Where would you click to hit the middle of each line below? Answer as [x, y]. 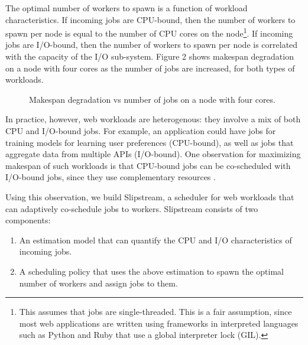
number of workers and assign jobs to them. [98, 283]
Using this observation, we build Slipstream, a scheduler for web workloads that [150, 196]
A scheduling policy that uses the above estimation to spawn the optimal [151, 271]
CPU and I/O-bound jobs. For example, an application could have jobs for [141, 131]
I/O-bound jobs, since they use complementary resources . [111, 177]
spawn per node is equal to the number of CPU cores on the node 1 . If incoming [149, 32]
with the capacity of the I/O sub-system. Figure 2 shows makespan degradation [150, 56]
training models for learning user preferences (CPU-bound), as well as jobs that [150, 142]
